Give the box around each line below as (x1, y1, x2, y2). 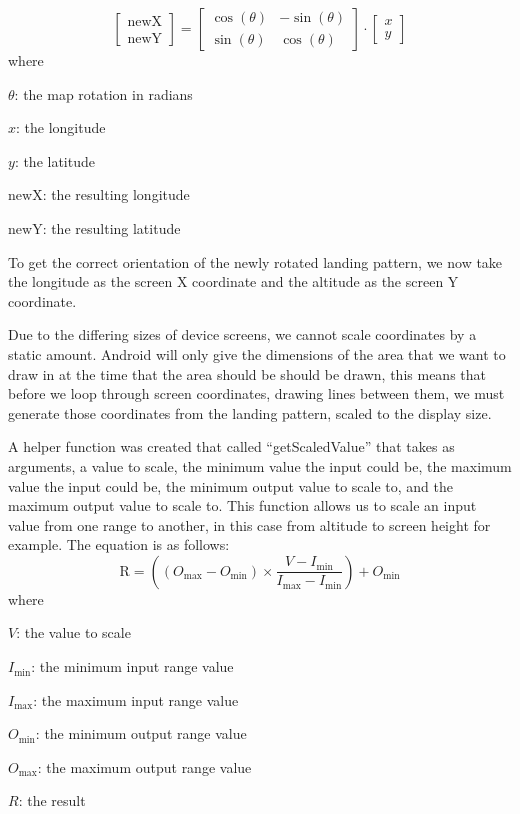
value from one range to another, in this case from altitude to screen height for (8, 514, 491, 535)
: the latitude (14, 150, 95, 171)
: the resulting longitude (42, 184, 190, 205)
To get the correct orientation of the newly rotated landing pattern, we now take (8, 251, 503, 272)
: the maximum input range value (33, 689, 239, 710)
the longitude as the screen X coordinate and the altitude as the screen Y (8, 271, 459, 292)
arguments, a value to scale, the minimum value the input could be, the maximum (8, 455, 512, 476)
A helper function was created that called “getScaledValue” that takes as (8, 436, 455, 457)
